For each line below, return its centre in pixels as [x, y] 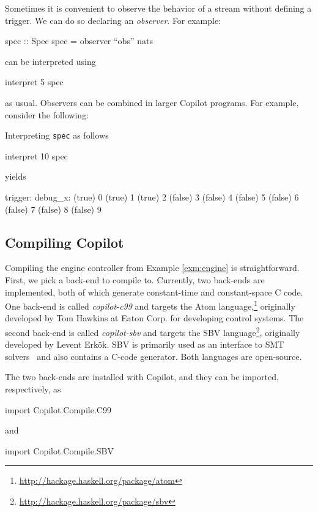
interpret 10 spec [36, 155]
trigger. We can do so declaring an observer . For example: [113, 20]
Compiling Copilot [65, 242]
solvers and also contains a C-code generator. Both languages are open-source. [153, 356]
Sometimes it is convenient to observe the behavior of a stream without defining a [158, 8]
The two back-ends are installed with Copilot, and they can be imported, [142, 377]
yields [16, 176]
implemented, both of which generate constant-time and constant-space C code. [154, 292]
